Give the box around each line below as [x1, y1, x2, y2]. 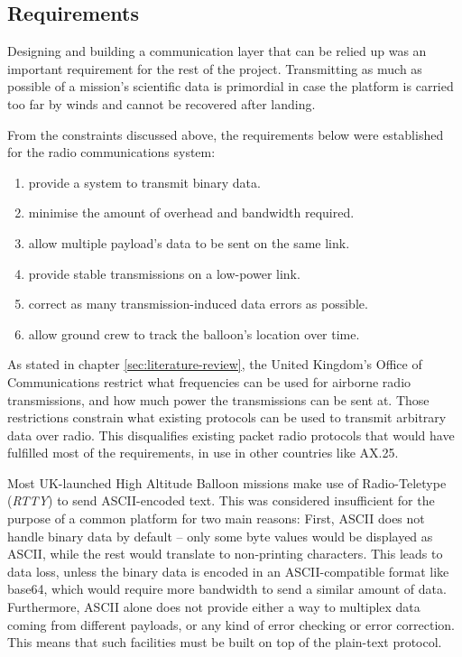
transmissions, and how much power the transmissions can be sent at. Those [7, 390, 430, 409]
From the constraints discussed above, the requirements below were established [7, 125, 444, 143]
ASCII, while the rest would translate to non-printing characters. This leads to [7, 544, 443, 563]
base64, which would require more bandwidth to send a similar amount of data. [7, 579, 447, 598]
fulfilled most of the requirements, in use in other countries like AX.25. [7, 443, 399, 462]
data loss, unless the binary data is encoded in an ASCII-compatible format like [7, 561, 449, 580]
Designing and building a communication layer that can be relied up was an [7, 42, 427, 60]
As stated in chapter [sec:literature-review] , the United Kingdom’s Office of [7, 355, 422, 374]
